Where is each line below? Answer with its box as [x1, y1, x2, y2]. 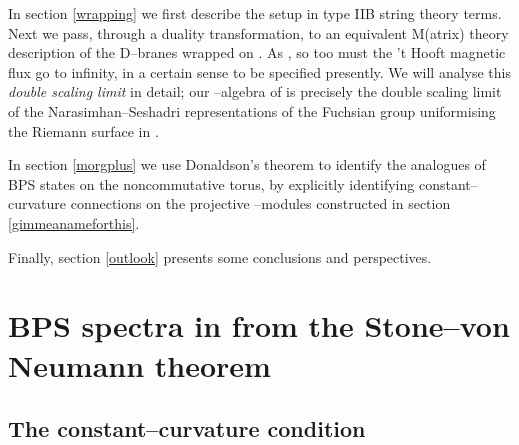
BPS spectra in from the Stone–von [8, 305, 510, 346]
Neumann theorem [8, 344, 271, 385]
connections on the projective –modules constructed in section [70, 193, 451, 214]
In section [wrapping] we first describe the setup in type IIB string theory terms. [8, 3, 502, 23]
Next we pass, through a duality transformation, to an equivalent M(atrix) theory [8, 22, 509, 43]
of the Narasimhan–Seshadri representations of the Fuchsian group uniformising [8, 100, 496, 121]
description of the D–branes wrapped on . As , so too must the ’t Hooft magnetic [8, 42, 506, 63]
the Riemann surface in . [8, 120, 159, 141]
